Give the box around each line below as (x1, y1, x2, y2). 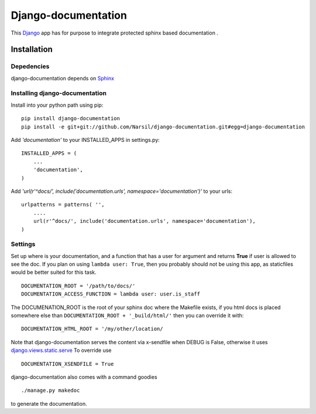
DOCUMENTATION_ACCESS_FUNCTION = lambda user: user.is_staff (21, 291, 200, 297)
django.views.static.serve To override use (11, 347, 112, 354)
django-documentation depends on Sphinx (11, 74, 114, 82)
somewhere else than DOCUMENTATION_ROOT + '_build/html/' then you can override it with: (11, 312, 244, 319)
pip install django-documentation (21, 115, 120, 122)
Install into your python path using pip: (11, 101, 104, 108)
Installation (11, 45, 53, 55)
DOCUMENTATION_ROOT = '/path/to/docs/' (21, 282, 136, 289)
